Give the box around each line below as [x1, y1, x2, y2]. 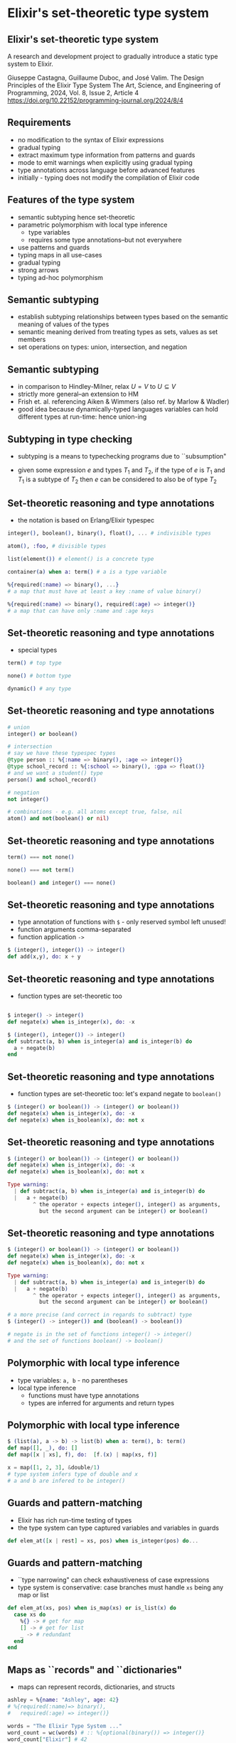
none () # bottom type [7, 672, 72, 680]
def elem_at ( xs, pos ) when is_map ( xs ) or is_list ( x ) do [7, 1604, 176, 1611]
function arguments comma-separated [17, 926, 132, 934]
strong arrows [17, 265, 59, 274]
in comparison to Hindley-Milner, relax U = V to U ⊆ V [17, 382, 176, 391]
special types [17, 645, 58, 655]
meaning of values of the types [17, 320, 109, 328]
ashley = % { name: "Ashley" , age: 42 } [7, 1697, 119, 1704]
